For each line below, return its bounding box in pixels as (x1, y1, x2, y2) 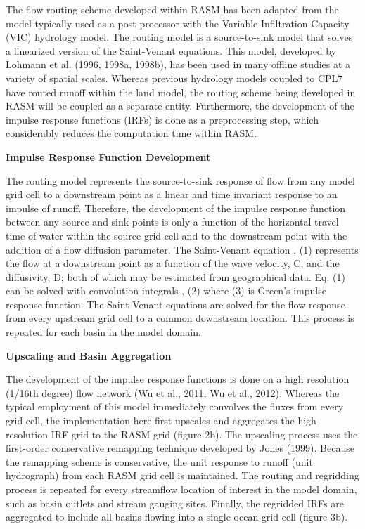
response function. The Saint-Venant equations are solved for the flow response (6, 296, 345, 311)
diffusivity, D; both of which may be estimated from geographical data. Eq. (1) (6, 269, 345, 284)
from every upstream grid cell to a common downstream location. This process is (6, 311, 354, 325)
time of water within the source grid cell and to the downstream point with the (6, 228, 347, 242)
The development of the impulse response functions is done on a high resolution (6, 372, 350, 386)
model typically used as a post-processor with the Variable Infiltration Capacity (6, 15, 350, 30)
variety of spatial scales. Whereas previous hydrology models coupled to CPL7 (6, 70, 343, 85)
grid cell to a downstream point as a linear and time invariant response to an (6, 187, 338, 202)
